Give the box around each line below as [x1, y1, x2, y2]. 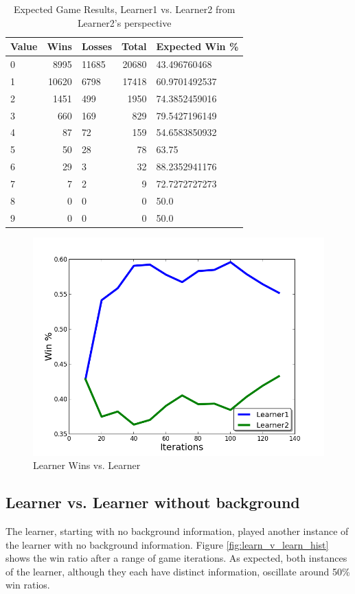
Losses [81, 39, 113, 54]
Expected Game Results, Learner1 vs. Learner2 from [13, 2, 236, 16]
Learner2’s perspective [77, 15, 172, 30]
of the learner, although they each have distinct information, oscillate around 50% [5, 564, 350, 578]
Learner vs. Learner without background [5, 492, 300, 513]
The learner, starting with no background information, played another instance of [5, 524, 349, 538]
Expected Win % [156, 39, 239, 54]
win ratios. [5, 578, 50, 592]
